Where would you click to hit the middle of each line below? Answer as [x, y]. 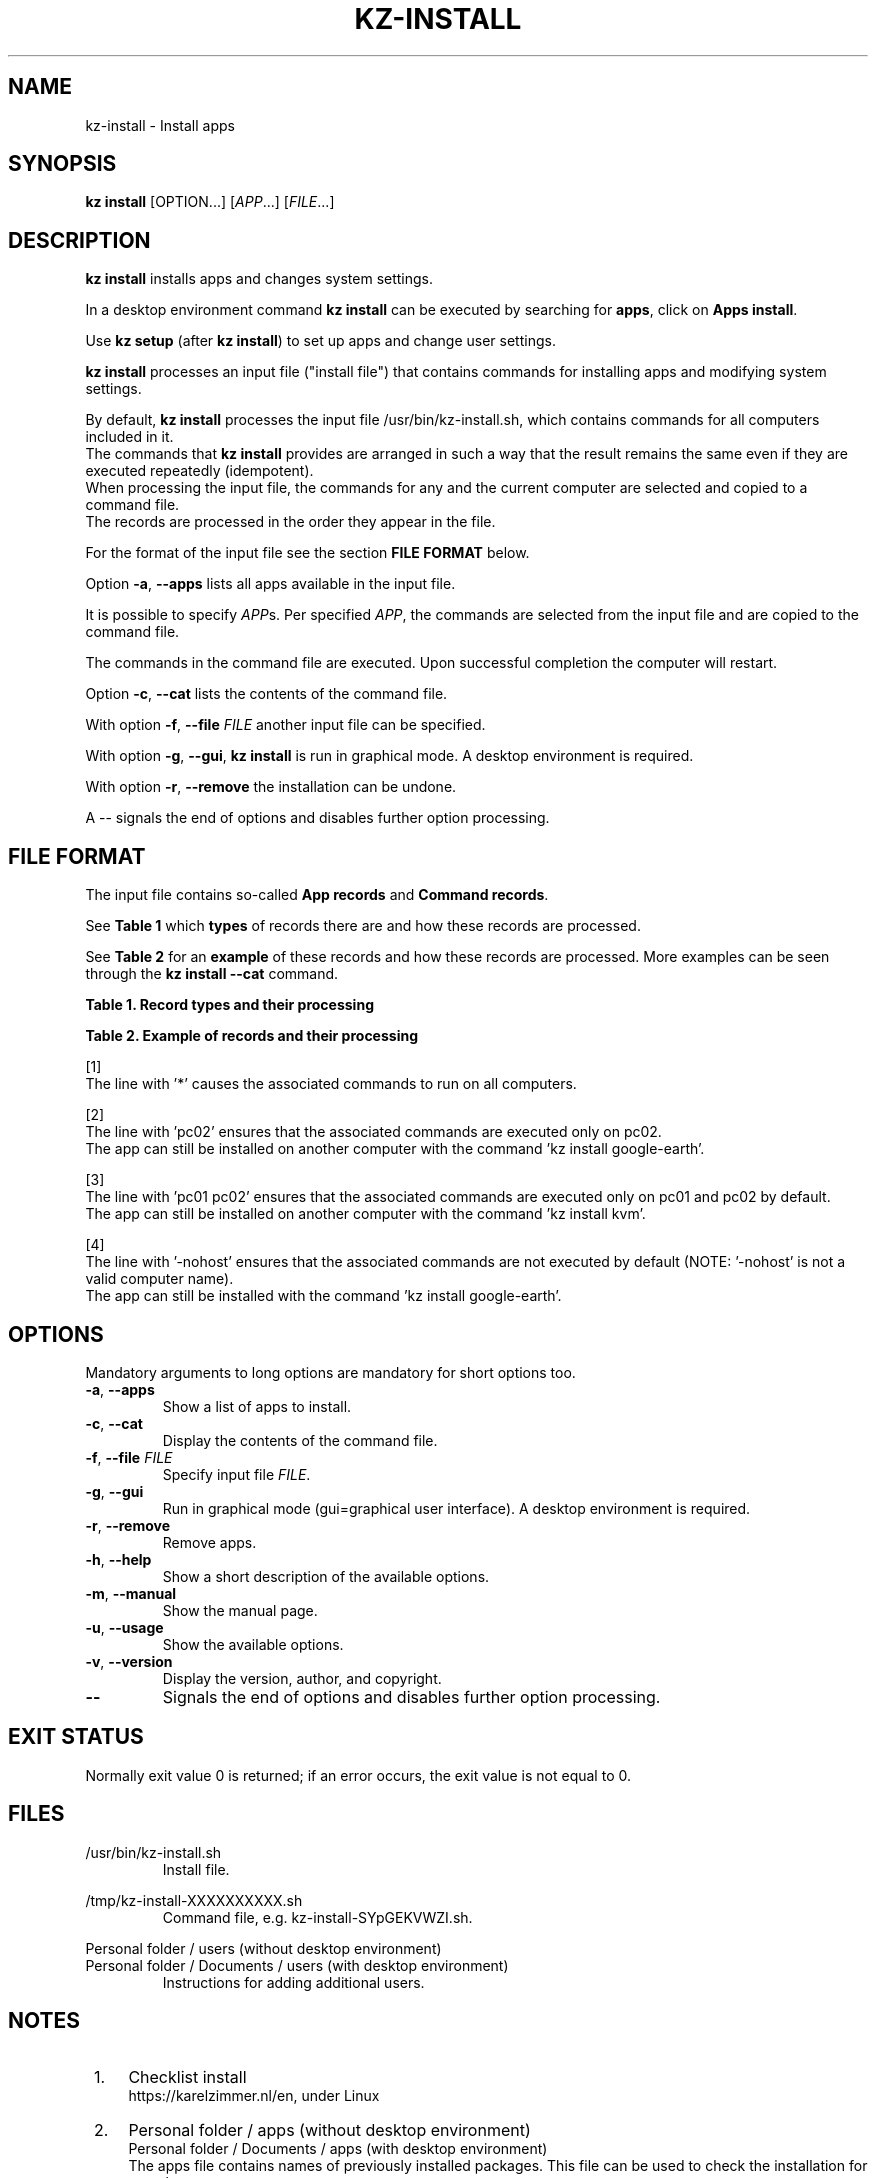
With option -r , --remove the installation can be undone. [271, 787]
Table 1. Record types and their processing [229, 1005]
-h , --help [118, 1559]
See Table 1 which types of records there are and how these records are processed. [363, 926]
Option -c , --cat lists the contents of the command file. [266, 694]
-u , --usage [124, 1627]
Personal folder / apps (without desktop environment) [329, 2129]
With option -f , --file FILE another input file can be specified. [285, 725]
